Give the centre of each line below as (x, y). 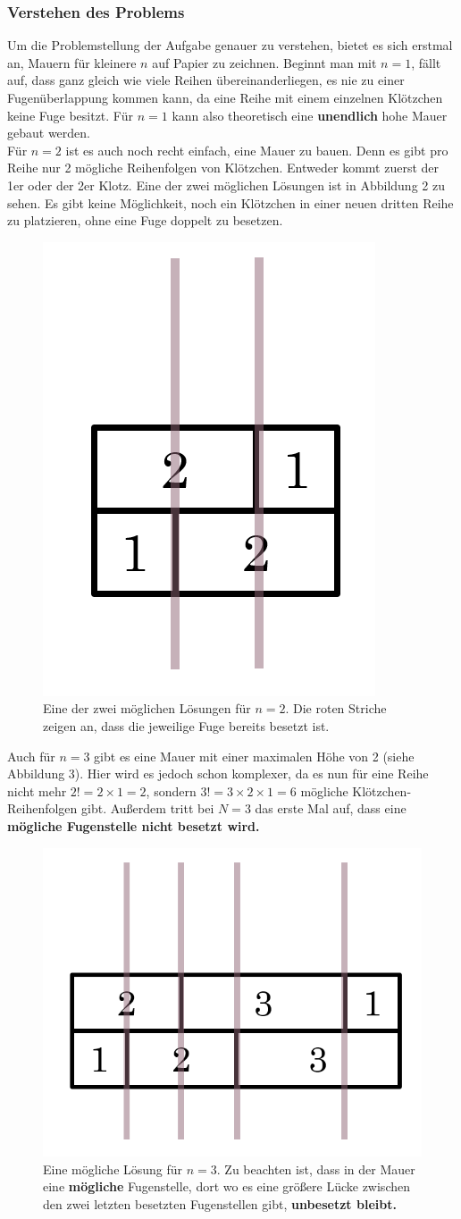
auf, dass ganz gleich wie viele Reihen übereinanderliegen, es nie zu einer (206, 80)
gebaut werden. (49, 133)
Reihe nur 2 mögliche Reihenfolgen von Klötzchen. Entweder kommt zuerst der (223, 168)
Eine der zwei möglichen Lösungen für (147, 708)
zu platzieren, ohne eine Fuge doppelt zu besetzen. (145, 220)
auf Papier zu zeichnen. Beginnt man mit (264, 62)
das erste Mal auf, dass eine (331, 808)
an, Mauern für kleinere (72, 62)
